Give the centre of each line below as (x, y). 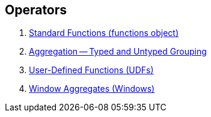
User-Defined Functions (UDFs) (91, 70)
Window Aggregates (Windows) (92, 89)
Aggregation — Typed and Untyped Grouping (118, 52)
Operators (36, 10)
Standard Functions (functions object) (104, 33)
